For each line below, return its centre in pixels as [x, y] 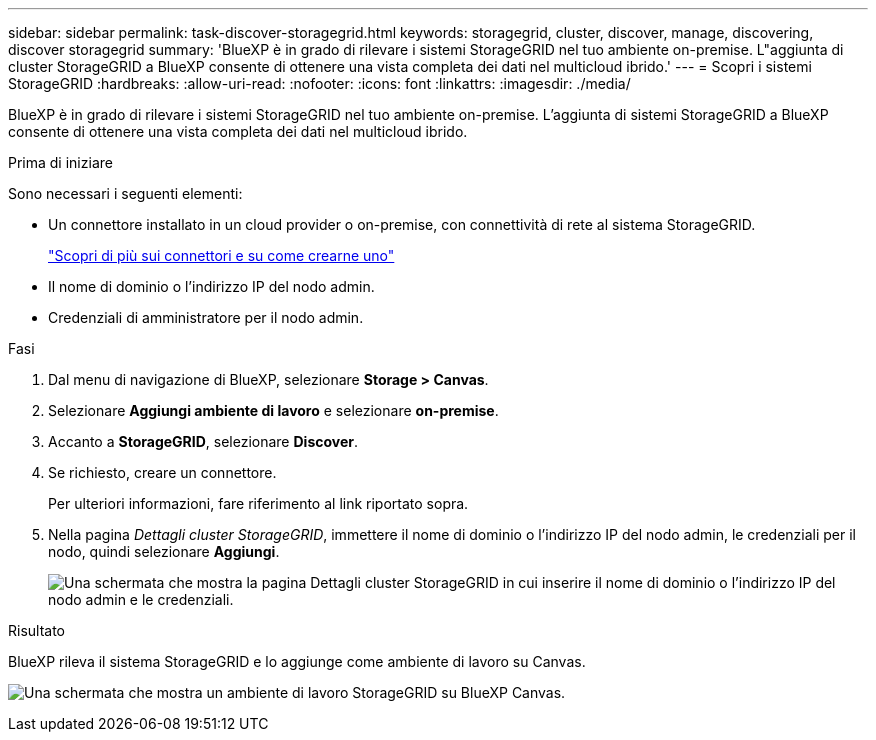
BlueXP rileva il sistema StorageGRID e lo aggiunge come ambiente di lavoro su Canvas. [297, 661]
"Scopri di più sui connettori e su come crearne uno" [221, 255]
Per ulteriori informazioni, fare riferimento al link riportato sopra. [258, 503]
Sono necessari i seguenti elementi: [125, 193]
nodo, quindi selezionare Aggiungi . [164, 551]
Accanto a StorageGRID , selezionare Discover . [203, 441]
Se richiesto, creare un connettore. [162, 472]
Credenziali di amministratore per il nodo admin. [206, 317]
